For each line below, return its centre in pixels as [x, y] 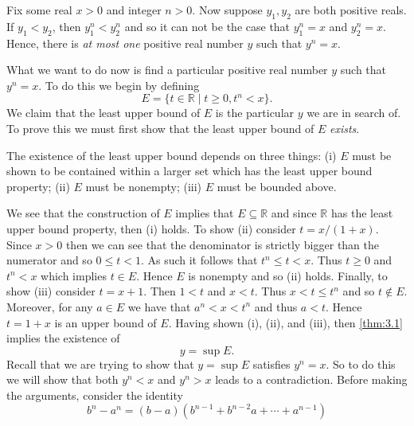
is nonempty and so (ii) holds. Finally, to [288, 275]
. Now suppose [227, 10]
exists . [344, 128]
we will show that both [62, 379]
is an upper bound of [105, 322]
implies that [205, 213]
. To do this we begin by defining [119, 85]
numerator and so [49, 260]
